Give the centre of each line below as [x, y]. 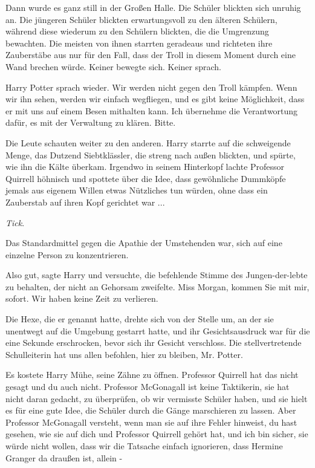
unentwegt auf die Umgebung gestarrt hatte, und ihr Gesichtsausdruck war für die [158, 330]
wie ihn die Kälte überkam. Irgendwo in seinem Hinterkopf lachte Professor [145, 167]
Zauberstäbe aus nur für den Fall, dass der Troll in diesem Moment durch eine [151, 55]
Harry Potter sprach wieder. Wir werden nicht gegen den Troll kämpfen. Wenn [151, 87]
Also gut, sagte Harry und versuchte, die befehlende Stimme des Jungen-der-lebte [157, 275]
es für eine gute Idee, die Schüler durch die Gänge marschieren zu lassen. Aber [151, 410]
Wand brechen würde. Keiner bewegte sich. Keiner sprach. [113, 66]
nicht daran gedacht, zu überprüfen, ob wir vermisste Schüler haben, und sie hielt [157, 398]
